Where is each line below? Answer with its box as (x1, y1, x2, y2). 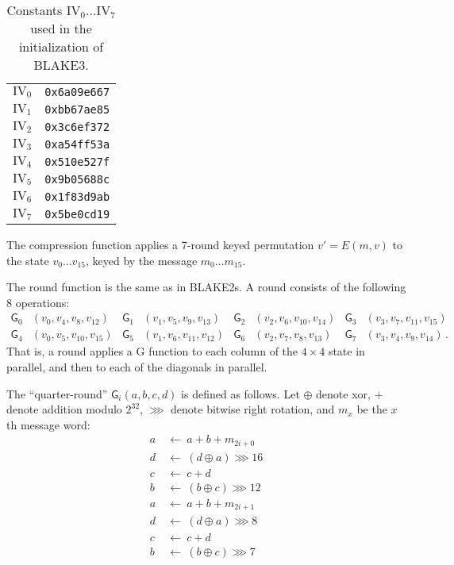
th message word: (6, 416, 90, 432)
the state (6, 252, 49, 268)
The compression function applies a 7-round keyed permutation (6, 236, 314, 252)
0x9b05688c (44, 173, 110, 186)
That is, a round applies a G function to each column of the (6, 343, 298, 359)
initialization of (18, 37, 104, 56)
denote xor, (316, 385, 371, 402)
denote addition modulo (6, 401, 122, 417)
